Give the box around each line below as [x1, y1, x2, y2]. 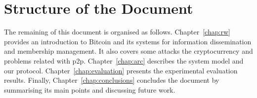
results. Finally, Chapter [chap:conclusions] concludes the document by [4, 75, 219, 85]
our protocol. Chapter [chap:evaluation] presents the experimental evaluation [4, 65, 238, 75]
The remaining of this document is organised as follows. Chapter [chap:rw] [4, 27, 230, 37]
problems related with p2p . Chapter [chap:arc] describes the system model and [4, 55, 244, 65]
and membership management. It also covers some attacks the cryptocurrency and [4, 46, 253, 56]
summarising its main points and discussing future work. [4, 84, 175, 95]
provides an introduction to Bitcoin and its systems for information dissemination [4, 36, 252, 46]
